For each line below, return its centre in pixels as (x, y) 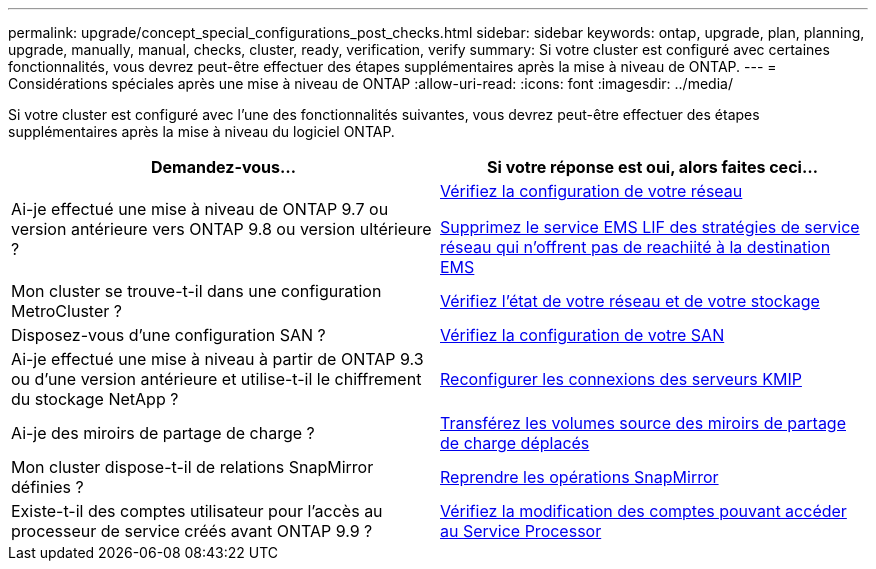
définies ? (47, 487)
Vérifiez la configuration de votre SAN (582, 335)
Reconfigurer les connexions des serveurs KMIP (621, 379)
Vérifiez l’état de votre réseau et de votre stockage (630, 301)
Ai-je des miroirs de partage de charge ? (163, 433)
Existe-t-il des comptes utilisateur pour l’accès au (197, 511)
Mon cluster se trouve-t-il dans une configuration (196, 291)
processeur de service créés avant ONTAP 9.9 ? (192, 531)
